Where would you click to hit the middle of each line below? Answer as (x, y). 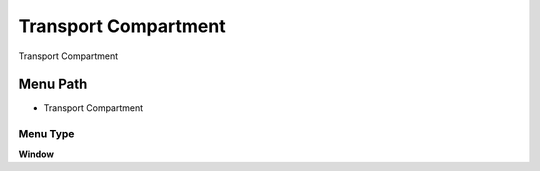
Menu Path (53, 84)
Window (36, 154)
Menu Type (46, 134)
